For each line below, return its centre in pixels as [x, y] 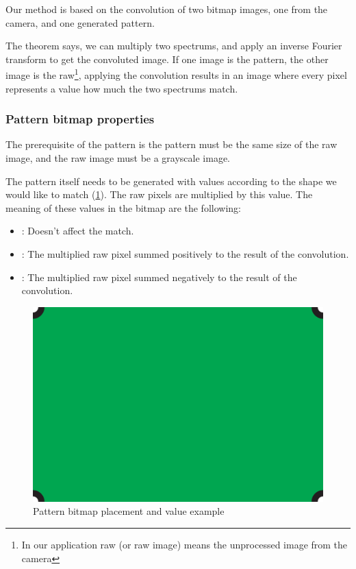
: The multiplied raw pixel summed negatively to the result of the [159, 277]
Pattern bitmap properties [80, 119]
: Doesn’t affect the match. [78, 231]
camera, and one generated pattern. [80, 22]
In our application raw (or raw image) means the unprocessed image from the [185, 545]
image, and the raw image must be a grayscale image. [118, 158]
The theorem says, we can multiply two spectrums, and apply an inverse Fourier [174, 46]
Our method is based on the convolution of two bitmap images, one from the [167, 9]
